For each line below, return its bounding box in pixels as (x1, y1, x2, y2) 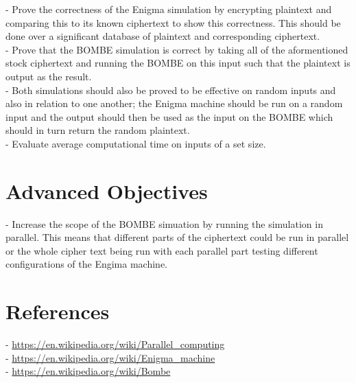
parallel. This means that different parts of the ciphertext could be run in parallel (5, 230, 349, 244)
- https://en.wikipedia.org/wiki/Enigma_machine (5, 350, 215, 364)
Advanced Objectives (5, 176, 208, 205)
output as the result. (5, 69, 92, 83)
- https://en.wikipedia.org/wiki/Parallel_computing (5, 337, 225, 351)
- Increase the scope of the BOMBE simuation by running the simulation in (5, 216, 323, 231)
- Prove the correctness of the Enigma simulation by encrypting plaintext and (5, 2, 332, 16)
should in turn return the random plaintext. (5, 123, 190, 137)
